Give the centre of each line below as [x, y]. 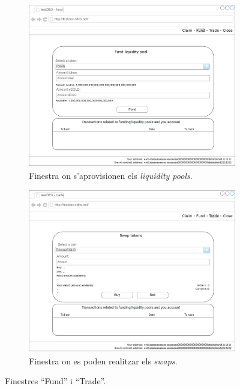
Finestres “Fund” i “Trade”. [55, 381]
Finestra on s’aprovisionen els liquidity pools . [111, 176]
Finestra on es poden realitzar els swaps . [103, 360]
